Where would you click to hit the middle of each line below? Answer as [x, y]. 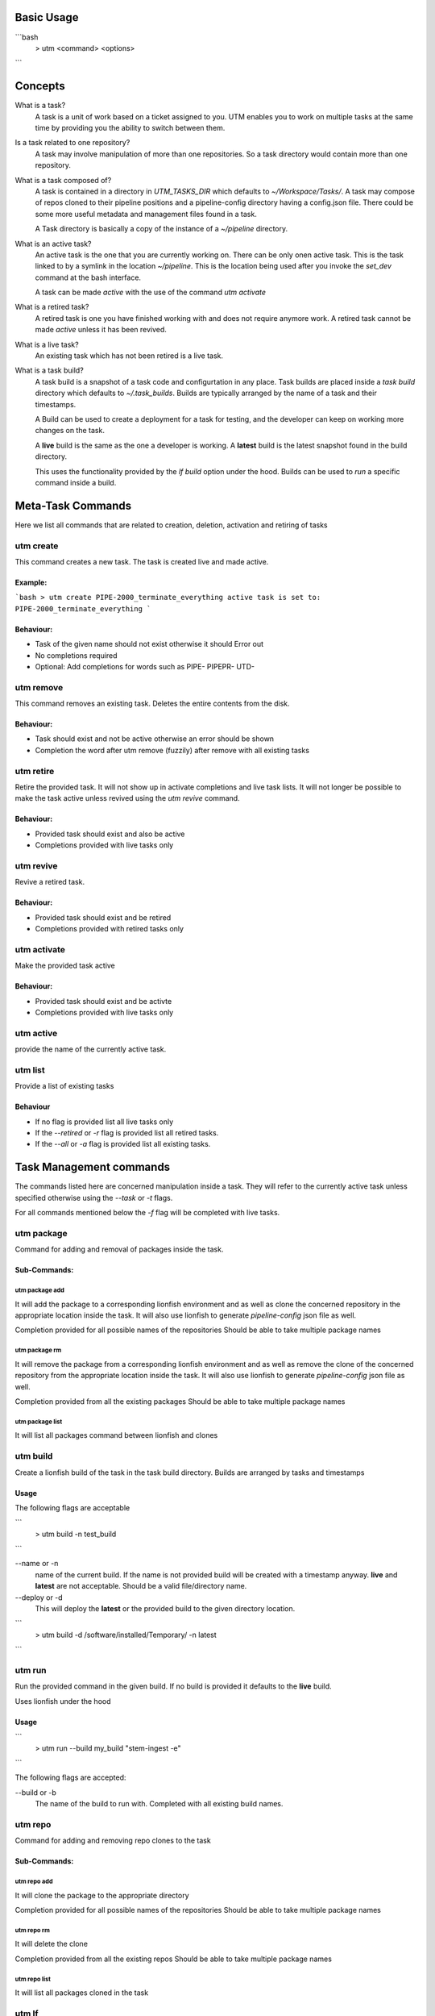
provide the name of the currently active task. [91, 1049]
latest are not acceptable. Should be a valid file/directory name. [141, 1586]
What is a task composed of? [63, 180]
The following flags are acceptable [72, 1507]
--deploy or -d [39, 1597]
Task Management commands [93, 1167]
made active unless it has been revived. [101, 330]
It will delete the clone [52, 1944]
